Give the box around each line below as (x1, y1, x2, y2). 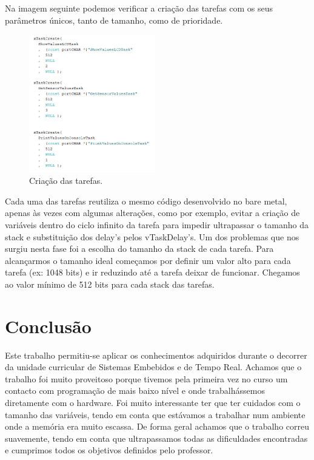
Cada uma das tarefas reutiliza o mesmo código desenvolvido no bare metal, (5, 194, 287, 207)
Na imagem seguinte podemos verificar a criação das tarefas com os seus (5, 2, 273, 14)
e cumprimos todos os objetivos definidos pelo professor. (5, 444, 213, 456)
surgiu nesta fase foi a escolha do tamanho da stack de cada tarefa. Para (5, 242, 274, 255)
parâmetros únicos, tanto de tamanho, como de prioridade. (5, 13, 223, 26)
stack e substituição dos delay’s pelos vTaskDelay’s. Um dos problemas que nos (5, 230, 299, 243)
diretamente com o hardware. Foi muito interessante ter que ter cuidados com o (5, 396, 301, 409)
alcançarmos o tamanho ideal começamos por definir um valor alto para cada (5, 254, 291, 266)
